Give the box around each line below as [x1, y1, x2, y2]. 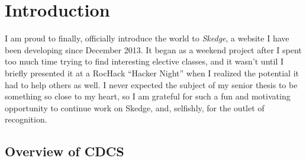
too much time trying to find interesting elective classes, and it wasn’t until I [5, 55, 284, 67]
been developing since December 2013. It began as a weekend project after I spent [5, 43, 302, 56]
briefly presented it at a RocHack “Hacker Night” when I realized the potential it [5, 66, 299, 79]
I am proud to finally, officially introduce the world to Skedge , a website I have [5, 32, 289, 44]
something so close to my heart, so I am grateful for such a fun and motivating [5, 90, 291, 102]
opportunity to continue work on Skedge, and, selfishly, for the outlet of [5, 101, 265, 114]
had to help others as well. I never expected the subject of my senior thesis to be [5, 78, 298, 91]
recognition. [5, 113, 47, 125]
